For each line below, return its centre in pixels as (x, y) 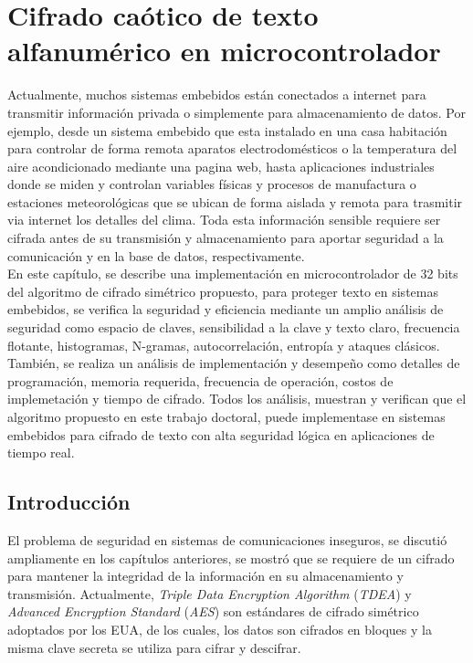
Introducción (69, 502)
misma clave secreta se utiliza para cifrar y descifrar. (154, 647)
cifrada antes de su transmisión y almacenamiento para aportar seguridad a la (226, 238)
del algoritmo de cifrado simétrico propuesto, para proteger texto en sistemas (223, 291)
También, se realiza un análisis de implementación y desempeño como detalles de (234, 363)
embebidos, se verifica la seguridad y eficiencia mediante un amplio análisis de (226, 309)
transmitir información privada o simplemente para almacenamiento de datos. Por (236, 112)
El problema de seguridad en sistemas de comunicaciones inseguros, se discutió (227, 539)
